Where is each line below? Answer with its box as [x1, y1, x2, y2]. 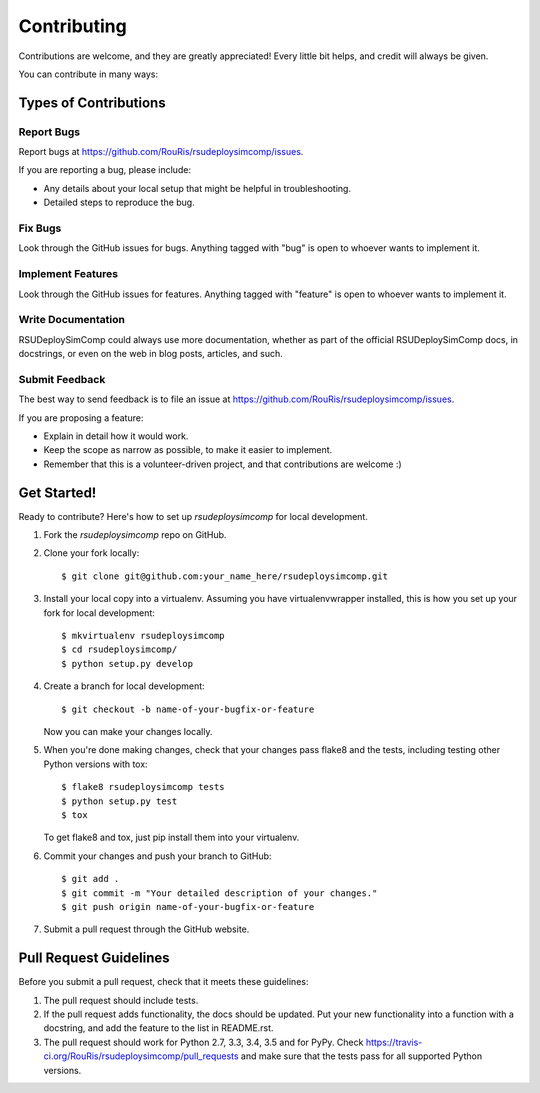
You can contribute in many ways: [18, 68, 159, 80]
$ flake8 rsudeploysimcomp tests [61, 781, 225, 793]
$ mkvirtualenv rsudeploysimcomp [61, 630, 225, 642]
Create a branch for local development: [43, 680, 205, 692]
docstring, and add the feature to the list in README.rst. [43, 1022, 274, 1034]
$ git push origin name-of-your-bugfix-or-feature [61, 901, 315, 912]
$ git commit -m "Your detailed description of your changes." [61, 887, 378, 899]
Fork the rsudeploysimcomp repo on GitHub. [43, 529, 227, 541]
